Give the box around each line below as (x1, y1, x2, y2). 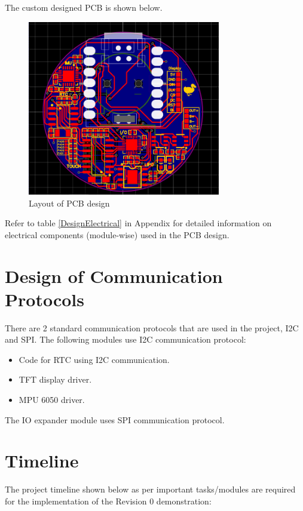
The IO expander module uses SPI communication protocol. (5, 413, 225, 426)
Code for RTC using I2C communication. (19, 353, 170, 365)
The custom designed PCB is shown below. (5, 1, 163, 13)
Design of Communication (5, 263, 223, 288)
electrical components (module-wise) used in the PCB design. (5, 228, 229, 241)
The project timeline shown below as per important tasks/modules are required (5, 483, 296, 495)
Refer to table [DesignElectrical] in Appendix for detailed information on (5, 217, 272, 229)
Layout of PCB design (29, 196, 110, 209)
